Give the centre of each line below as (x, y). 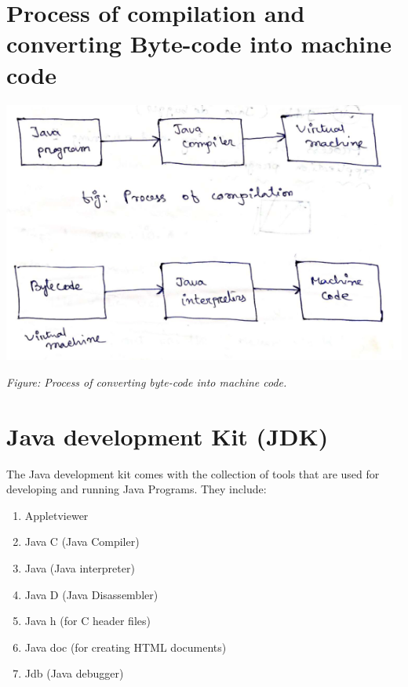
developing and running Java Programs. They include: (137, 489)
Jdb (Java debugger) (74, 673)
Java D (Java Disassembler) (91, 594)
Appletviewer (56, 515)
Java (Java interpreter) (80, 568)
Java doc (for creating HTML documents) (126, 647)
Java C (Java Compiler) (82, 542)
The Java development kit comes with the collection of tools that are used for (193, 473)
